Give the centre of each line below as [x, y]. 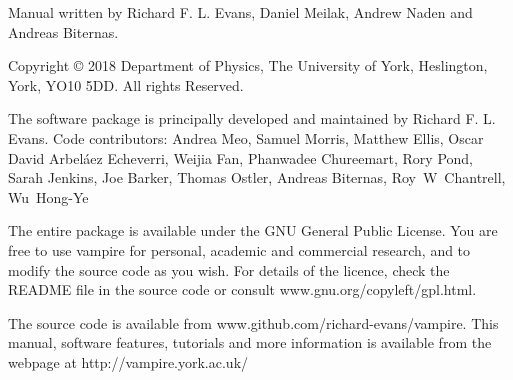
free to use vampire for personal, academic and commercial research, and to [239, 249]
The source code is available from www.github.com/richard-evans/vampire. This [253, 322]
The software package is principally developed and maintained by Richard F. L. [252, 118]
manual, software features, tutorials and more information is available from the [250, 342]
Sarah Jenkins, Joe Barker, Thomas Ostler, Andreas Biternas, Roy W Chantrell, [257, 177]
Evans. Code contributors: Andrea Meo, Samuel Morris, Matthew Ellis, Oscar [246, 137]
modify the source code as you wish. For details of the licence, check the [229, 269]
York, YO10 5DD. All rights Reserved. [126, 84]
